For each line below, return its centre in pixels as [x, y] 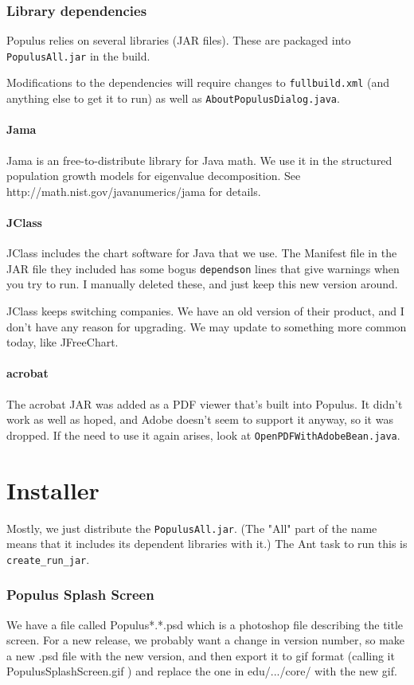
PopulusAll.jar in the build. [78, 55]
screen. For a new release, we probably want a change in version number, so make [206, 640]
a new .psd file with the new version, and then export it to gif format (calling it [201, 655]
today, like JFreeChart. [62, 342]
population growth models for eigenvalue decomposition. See [154, 176]
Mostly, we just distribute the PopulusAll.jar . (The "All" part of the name [192, 528]
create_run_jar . [48, 559]
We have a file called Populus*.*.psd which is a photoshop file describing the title [205, 624]
